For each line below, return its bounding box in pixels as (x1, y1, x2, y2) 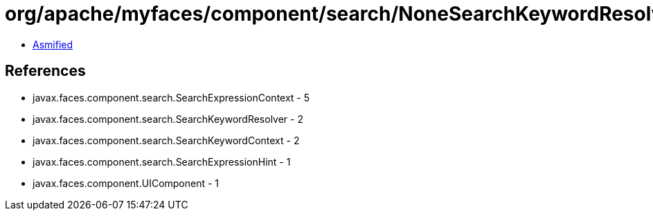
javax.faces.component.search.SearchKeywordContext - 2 (33, 134, 300, 146)
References (5, 62, 86, 80)
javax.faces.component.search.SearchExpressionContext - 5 (33, 91, 310, 104)
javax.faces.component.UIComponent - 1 (33, 177, 220, 189)
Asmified (33, 38, 73, 50)
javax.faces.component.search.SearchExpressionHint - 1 (33, 155, 291, 168)
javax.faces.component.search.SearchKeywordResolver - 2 (33, 112, 303, 125)
